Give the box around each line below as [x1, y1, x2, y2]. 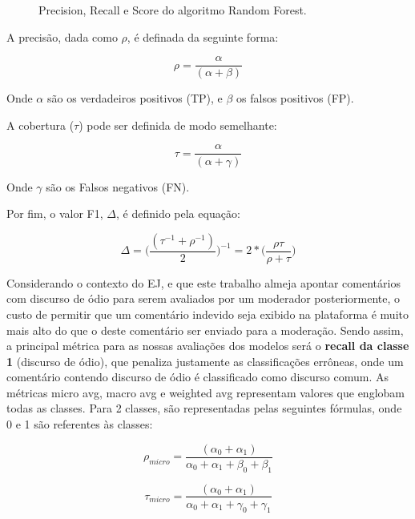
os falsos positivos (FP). [236, 90, 354, 107]
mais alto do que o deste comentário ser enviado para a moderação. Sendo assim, [6, 321, 404, 338]
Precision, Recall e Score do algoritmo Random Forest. [38, 2, 307, 18]
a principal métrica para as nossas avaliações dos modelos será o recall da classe [6, 337, 409, 354]
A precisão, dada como [6, 28, 118, 45]
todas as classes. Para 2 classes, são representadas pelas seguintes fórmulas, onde [6, 400, 402, 416]
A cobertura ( [6, 116, 75, 133]
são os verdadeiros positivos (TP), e [46, 90, 223, 107]
